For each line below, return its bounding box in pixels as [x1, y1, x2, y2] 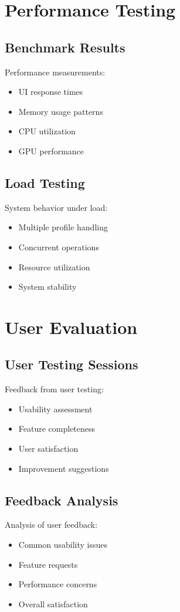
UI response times [18, 85, 83, 98]
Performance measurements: [5, 65, 106, 78]
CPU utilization [18, 125, 76, 137]
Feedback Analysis [5, 491, 118, 509]
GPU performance [18, 144, 84, 157]
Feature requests [18, 558, 78, 570]
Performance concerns [18, 578, 97, 590]
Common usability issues [18, 538, 107, 551]
